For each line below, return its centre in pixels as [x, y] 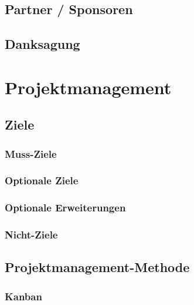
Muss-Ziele [31, 153]
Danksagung [42, 44]
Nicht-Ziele [31, 235]
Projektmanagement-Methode [97, 267]
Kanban [23, 296]
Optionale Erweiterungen [65, 208]
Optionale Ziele [42, 180]
